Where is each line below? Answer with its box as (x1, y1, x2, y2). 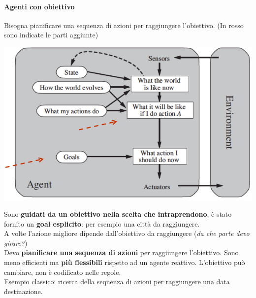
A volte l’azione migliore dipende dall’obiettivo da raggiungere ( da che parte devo (4, 228, 250, 238)
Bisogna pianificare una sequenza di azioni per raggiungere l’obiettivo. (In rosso (4, 20, 244, 30)
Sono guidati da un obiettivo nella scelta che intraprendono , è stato (4, 209, 232, 219)
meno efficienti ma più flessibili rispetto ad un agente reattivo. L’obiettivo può (4, 257, 245, 267)
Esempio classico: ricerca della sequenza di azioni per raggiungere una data (4, 276, 230, 287)
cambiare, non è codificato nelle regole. (4, 266, 121, 277)
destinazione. (4, 286, 43, 296)
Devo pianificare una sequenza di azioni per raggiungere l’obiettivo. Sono (4, 247, 239, 258)
